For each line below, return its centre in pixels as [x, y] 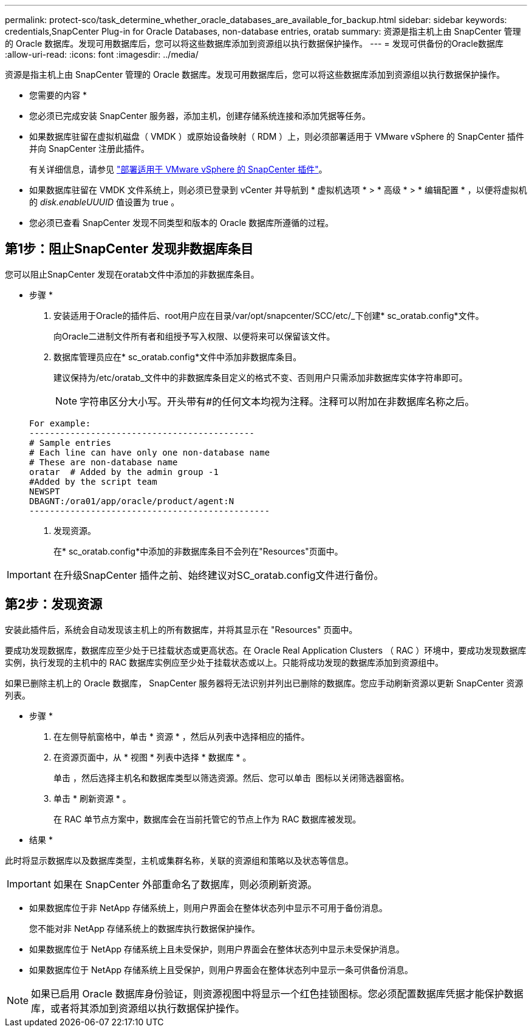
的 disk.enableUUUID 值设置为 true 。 [104, 202]
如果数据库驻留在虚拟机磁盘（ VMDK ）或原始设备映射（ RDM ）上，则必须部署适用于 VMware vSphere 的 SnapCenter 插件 [277, 136]
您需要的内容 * [58, 95]
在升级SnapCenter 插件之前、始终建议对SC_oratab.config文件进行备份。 [218, 575]
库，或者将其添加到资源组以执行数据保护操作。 [138, 1008]
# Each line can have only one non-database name [150, 452]
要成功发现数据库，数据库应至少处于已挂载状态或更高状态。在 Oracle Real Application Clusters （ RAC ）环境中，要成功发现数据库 [266, 650]
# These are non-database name [104, 462]
